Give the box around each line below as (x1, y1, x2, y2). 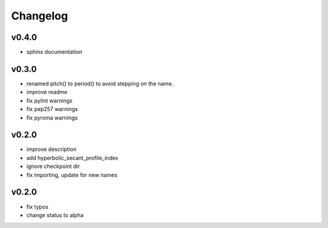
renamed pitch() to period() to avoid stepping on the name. (26, 79, 174, 87)
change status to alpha (26, 211, 84, 218)
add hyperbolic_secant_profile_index (26, 154, 118, 161)
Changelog (11, 9, 68, 22)
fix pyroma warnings (26, 114, 78, 121)
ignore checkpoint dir (26, 163, 80, 170)
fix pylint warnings (26, 97, 73, 104)
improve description (26, 146, 77, 153)
